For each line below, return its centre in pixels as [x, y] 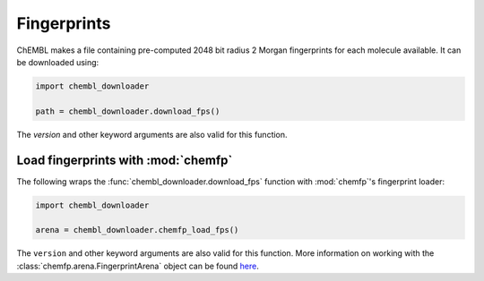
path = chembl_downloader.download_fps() [128, 111]
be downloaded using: [58, 62]
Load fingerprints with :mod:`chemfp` [125, 160]
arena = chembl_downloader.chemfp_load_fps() [137, 230]
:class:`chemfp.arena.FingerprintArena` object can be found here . [138, 266]
